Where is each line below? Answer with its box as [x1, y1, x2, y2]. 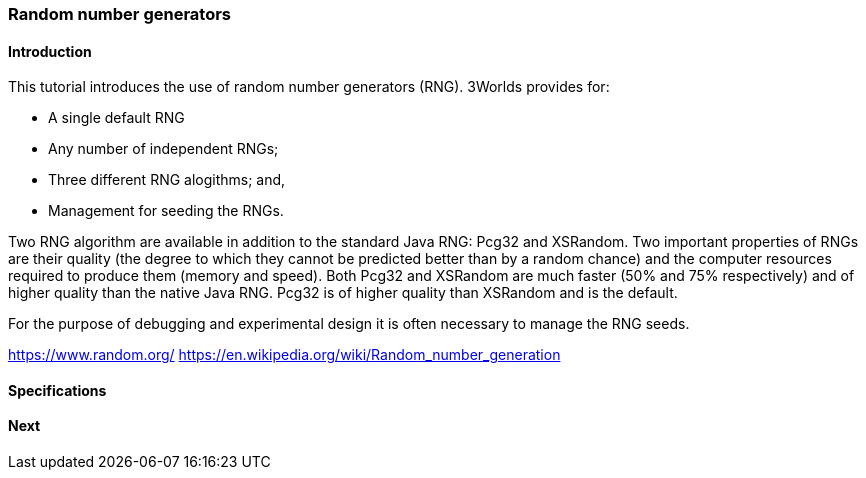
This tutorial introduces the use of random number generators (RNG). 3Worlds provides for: [8, 78, 610, 96]
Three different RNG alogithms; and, [48, 171, 286, 189]
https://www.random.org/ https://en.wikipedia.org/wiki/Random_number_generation [8, 346, 561, 364]
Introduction [8, 42, 92, 60]
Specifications [8, 381, 107, 399]
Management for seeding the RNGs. [48, 202, 284, 220]
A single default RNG [48, 109, 185, 127]
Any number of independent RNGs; [48, 140, 279, 158]
